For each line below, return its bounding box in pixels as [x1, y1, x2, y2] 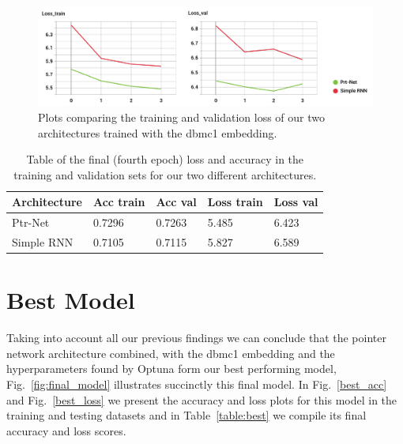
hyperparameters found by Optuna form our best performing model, [6, 360, 337, 377]
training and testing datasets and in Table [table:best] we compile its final [6, 407, 367, 423]
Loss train [207, 194, 263, 210]
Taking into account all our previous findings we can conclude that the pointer [6, 329, 386, 346]
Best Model [6, 284, 135, 316]
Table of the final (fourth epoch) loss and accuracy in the [26, 151, 304, 167]
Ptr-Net [12, 214, 50, 231]
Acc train [92, 194, 145, 210]
